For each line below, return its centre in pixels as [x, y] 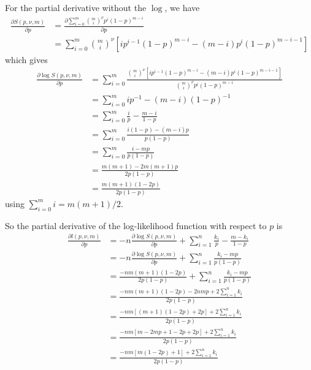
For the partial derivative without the [76, 7]
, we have [182, 7]
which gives [26, 59]
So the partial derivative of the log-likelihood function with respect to [136, 225]
